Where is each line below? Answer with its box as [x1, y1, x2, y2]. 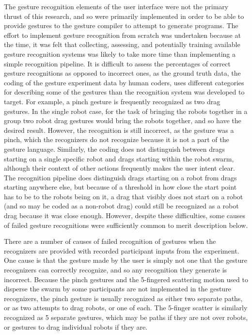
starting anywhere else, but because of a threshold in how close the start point [4, 182, 237, 192]
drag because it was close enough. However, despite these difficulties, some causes [4, 210, 246, 221]
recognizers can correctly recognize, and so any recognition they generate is [4, 265, 227, 275]
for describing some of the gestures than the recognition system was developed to [4, 87, 245, 97]
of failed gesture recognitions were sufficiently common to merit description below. [4, 220, 248, 230]
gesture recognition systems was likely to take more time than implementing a [4, 48, 236, 59]
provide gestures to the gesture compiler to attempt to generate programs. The [4, 20, 238, 31]
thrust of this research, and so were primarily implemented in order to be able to [4, 11, 244, 21]
